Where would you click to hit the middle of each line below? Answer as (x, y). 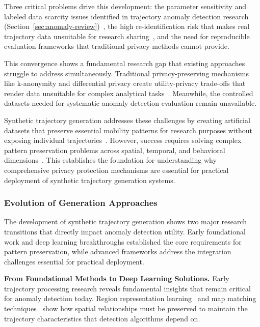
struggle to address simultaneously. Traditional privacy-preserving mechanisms (126, 73)
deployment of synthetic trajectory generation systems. (90, 180)
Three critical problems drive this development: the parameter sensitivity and (125, 6)
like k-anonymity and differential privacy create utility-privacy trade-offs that (125, 83)
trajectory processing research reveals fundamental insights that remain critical (127, 288)
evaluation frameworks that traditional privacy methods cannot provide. (117, 46)
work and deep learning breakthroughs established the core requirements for (123, 241)
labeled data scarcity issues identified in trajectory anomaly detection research (126, 16)
